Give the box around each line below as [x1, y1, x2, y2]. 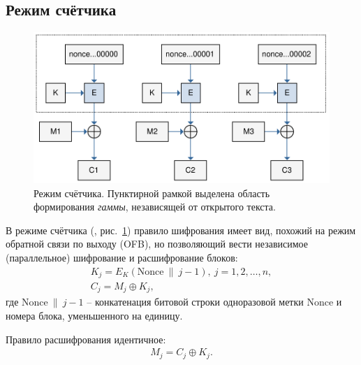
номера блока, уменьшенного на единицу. [6, 308, 183, 323]
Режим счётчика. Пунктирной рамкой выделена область [34, 185, 270, 200]
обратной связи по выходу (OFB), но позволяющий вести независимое [6, 236, 308, 251]
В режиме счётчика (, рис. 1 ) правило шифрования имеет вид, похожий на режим [6, 222, 356, 237]
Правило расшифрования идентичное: [6, 331, 166, 346]
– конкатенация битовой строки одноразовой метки [87, 294, 304, 309]
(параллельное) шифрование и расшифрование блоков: [6, 250, 238, 264]
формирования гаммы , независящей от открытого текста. [34, 199, 276, 214]
